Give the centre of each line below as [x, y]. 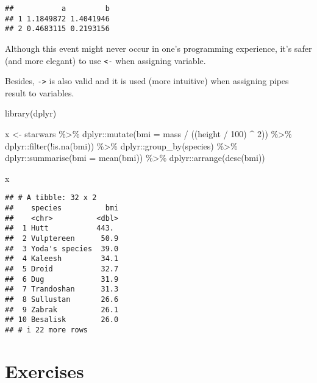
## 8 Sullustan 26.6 [62, 299]
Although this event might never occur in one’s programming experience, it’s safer [158, 48]
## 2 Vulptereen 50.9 [62, 239]
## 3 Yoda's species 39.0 [62, 249]
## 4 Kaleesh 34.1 [62, 259]
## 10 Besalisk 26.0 [62, 320]
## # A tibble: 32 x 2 [51, 198]
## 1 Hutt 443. [59, 228]
